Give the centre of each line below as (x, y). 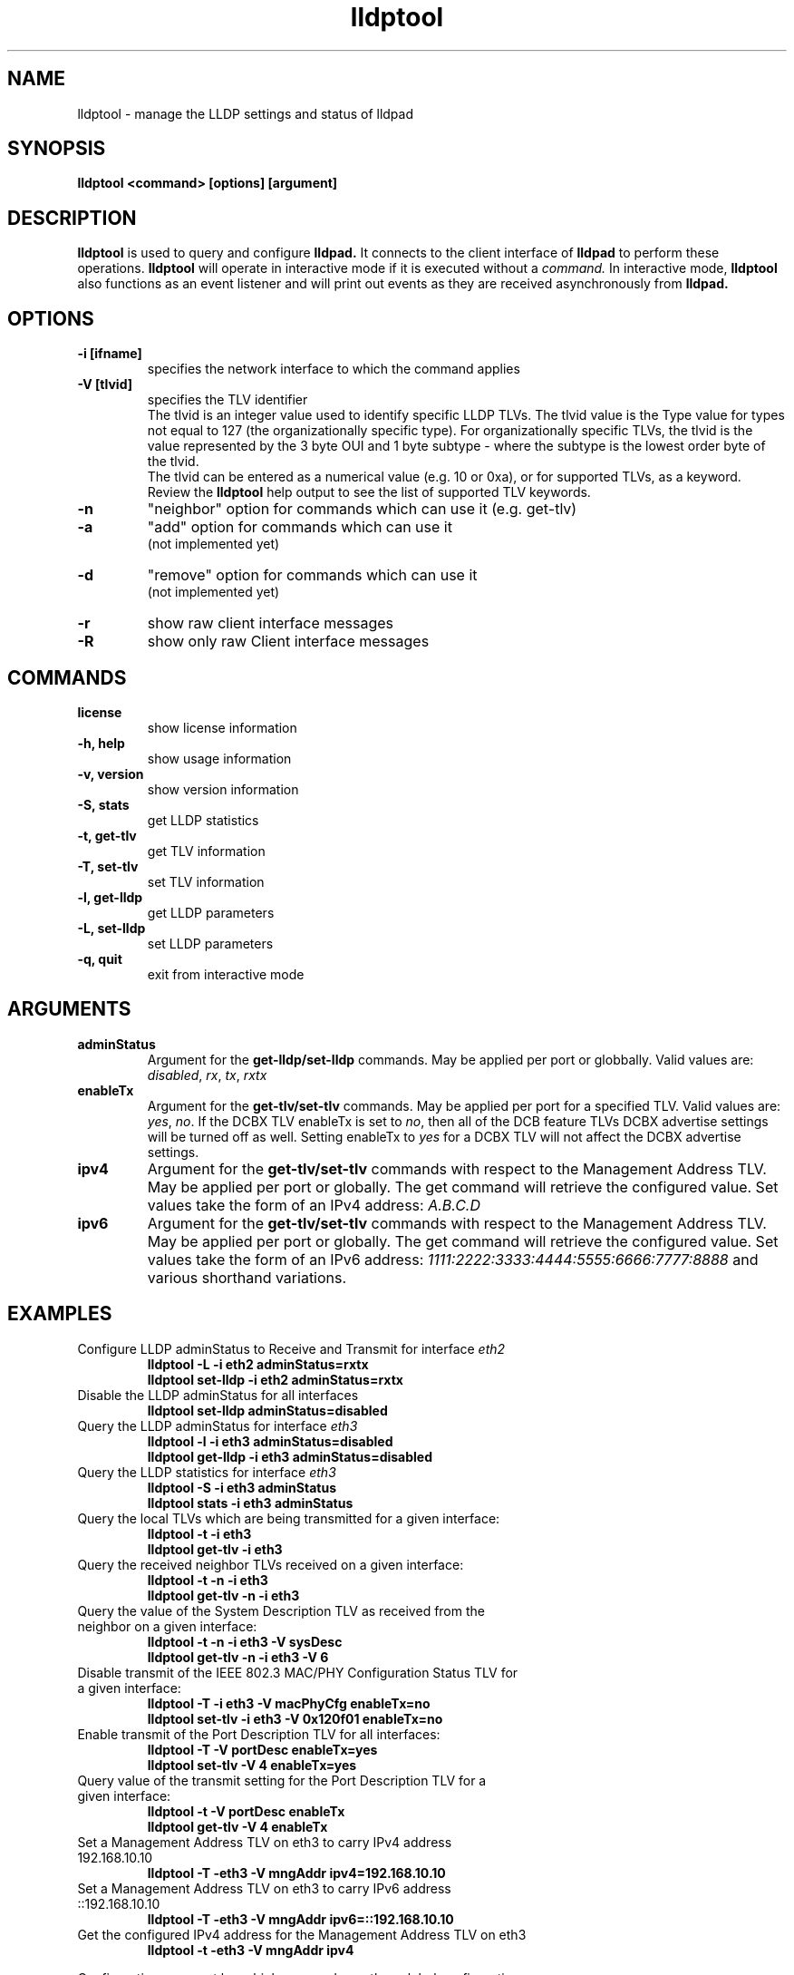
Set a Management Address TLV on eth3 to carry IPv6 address (264, 1888)
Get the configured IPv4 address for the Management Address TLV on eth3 (302, 1934)
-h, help (101, 743)
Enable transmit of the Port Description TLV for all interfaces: (259, 1734)
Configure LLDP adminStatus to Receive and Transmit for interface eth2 (291, 1348)
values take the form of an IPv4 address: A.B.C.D (314, 1205)
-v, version (111, 773)
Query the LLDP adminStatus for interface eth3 (218, 1425)
